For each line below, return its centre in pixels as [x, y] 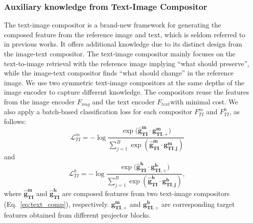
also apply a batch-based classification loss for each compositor [98, 111]
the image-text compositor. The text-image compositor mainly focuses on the [120, 53]
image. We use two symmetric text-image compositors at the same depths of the [124, 82]
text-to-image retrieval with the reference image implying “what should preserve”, [127, 63]
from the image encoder [39, 101]
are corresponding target [198, 204]
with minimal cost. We [204, 101]
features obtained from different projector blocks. [78, 215]
